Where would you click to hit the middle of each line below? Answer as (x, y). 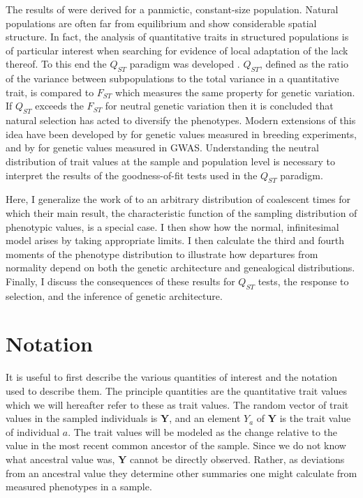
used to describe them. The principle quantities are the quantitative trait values (176, 391)
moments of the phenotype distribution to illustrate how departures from (162, 254)
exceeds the (59, 106)
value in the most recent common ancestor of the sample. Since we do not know (176, 445)
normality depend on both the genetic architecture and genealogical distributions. (180, 267)
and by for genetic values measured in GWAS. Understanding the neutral (162, 148)
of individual (33, 431)
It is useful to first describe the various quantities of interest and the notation (172, 377)
